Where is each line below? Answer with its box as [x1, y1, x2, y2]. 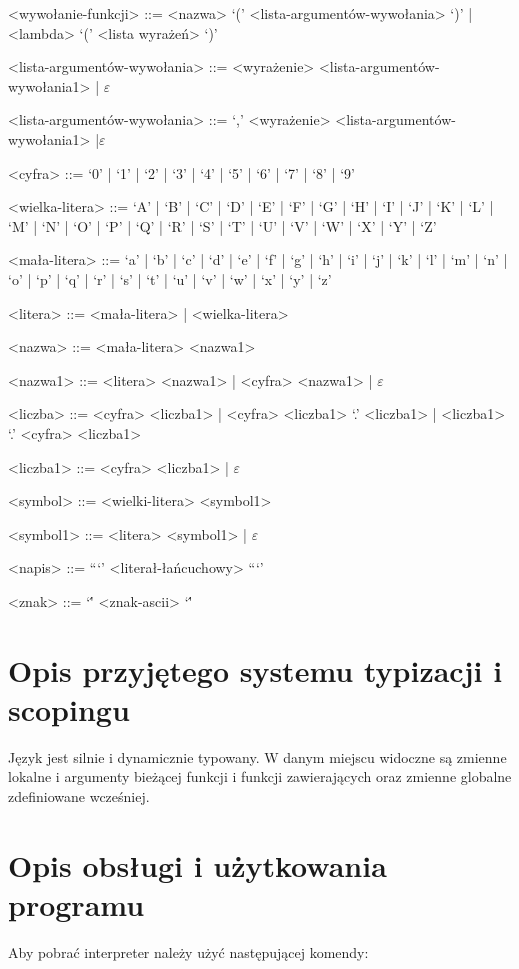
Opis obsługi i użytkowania [8, 844, 387, 885]
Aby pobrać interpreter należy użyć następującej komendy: [8, 941, 369, 962]
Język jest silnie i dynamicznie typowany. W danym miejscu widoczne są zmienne [8, 746, 507, 767]
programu [8, 883, 145, 924]
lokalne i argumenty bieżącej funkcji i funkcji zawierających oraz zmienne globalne [8, 766, 512, 787]
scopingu [8, 688, 130, 729]
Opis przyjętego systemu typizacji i [8, 649, 503, 690]
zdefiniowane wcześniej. [8, 785, 150, 806]
